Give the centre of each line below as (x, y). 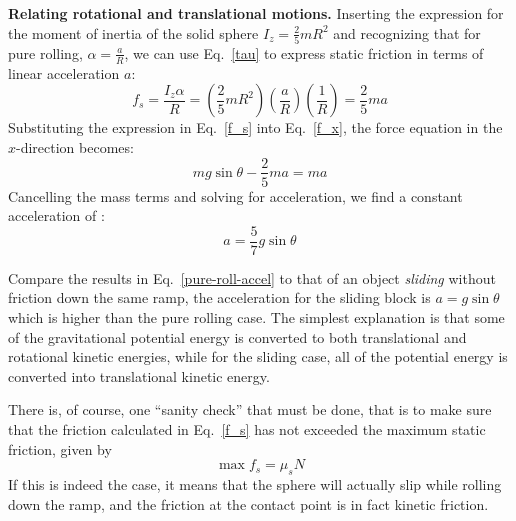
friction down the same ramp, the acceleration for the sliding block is (219, 297)
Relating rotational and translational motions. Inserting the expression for (256, 13)
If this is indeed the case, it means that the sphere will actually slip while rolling (255, 483)
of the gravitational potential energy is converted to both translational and (237, 336)
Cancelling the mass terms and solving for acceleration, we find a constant (235, 195)
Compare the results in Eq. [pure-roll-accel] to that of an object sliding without (252, 277)
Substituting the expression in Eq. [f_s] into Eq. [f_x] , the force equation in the (255, 127)
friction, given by (60, 448)
